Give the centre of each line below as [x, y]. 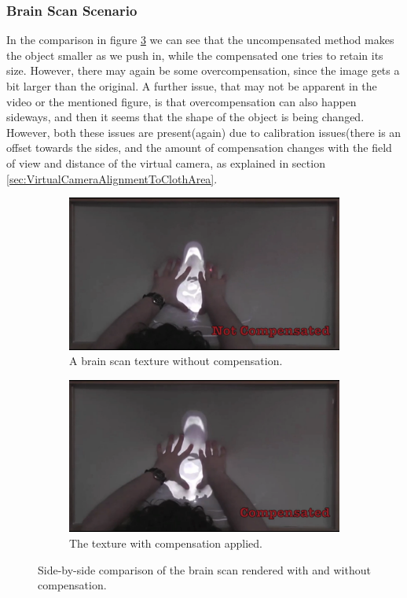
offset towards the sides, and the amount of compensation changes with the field [199, 148]
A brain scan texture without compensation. [176, 361]
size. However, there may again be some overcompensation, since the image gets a [203, 70]
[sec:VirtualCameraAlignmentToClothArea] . [112, 178]
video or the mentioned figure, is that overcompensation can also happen [181, 101]
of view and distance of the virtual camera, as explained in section [166, 162]
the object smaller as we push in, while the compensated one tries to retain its [195, 55]
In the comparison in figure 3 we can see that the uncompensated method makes [200, 40]
